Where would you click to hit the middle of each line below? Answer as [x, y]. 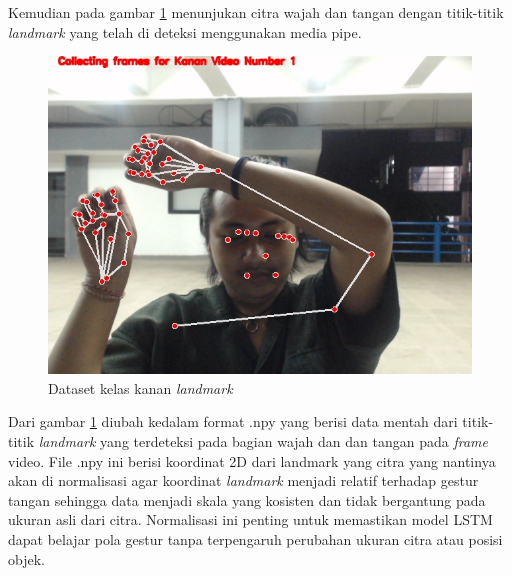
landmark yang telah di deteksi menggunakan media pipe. [185, 31]
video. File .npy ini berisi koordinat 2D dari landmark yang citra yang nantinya [252, 460]
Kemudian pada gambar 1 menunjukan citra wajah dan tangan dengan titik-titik [256, 12]
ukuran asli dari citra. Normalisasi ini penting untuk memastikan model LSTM [250, 519]
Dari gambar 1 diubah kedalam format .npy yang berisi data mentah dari [233, 421]
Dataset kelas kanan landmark [140, 387]
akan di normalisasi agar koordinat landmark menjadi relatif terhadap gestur [243, 480]
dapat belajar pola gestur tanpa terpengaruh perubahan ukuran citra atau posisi [255, 538]
